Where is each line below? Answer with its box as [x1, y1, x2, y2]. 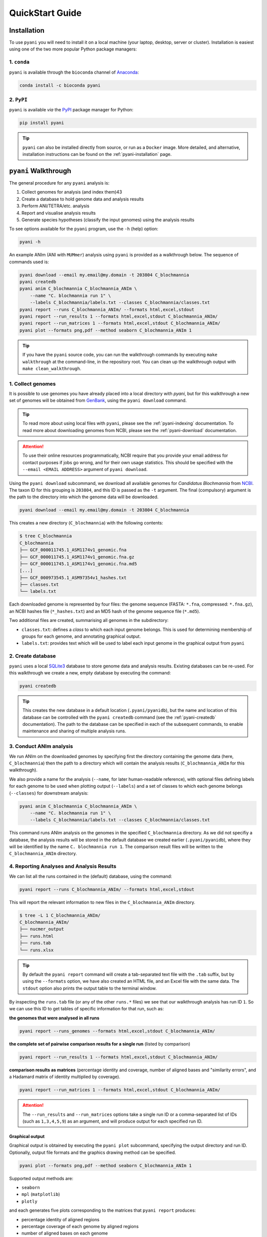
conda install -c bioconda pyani [19, 82, 101, 88]
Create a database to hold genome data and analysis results [21, 196, 144, 202]
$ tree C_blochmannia [19, 533, 72, 539]
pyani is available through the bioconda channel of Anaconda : [9, 69, 139, 75]
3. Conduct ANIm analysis [9, 743, 73, 750]
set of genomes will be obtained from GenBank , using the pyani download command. [9, 397, 187, 403]
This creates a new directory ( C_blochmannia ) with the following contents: [9, 520, 163, 526]
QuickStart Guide [9, 7, 82, 18]
